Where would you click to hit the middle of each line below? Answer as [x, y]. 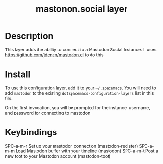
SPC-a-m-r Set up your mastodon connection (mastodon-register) [72, 146]
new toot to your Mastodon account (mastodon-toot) [58, 156]
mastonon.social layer [82, 9]
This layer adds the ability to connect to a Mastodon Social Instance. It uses [81, 49]
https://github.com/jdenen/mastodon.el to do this [54, 55]
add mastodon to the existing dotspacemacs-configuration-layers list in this [80, 93]
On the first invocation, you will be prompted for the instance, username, [78, 107]
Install [18, 74]
